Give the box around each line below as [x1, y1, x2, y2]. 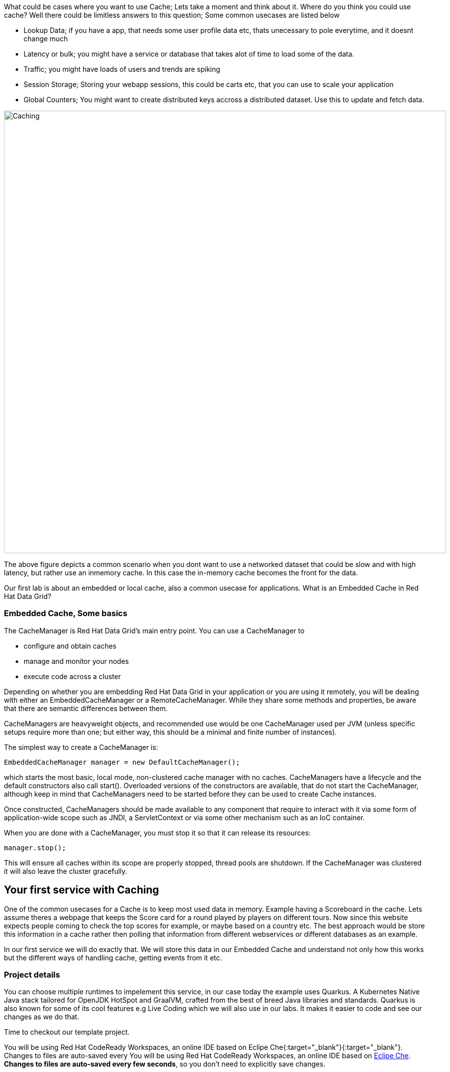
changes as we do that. [4, 1012, 80, 1021]
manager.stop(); [4, 843, 66, 852]
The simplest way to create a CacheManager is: [4, 743, 158, 751]
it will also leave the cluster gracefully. [4, 866, 127, 875]
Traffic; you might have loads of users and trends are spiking [24, 65, 221, 73]
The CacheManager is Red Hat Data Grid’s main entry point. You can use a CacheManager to [4, 626, 305, 635]
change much [24, 34, 68, 43]
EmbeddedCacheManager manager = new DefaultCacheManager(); [4, 758, 240, 766]
